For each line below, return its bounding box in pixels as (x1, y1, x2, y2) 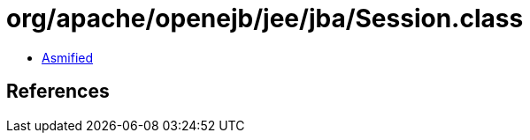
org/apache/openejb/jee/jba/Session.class (6, 4, 524, 33)
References (6, 80, 110, 103)
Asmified (42, 49, 94, 65)
